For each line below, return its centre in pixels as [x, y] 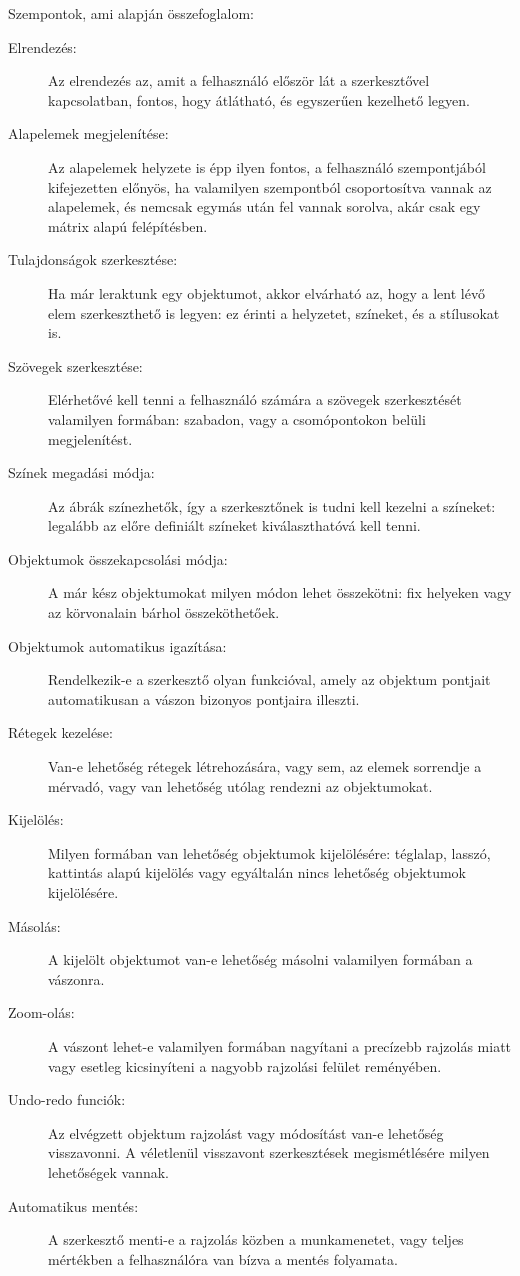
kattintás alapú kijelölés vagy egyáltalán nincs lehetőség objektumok [257, 872]
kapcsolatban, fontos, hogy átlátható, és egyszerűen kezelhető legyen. [259, 99]
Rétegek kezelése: [60, 732]
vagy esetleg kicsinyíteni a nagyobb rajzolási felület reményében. [245, 1065]
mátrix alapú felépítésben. [128, 225]
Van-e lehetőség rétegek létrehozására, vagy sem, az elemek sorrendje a [265, 766]
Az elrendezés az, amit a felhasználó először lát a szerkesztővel [239, 80]
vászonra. [76, 978]
